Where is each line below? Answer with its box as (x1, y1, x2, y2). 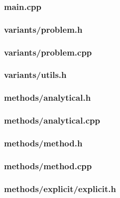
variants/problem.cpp (4, 46, 92, 58)
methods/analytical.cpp (4, 114, 100, 127)
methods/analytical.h (4, 91, 91, 104)
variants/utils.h (4, 68, 67, 81)
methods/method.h (4, 136, 83, 149)
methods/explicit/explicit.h (4, 182, 117, 195)
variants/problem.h (4, 23, 83, 35)
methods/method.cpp (4, 159, 92, 172)
